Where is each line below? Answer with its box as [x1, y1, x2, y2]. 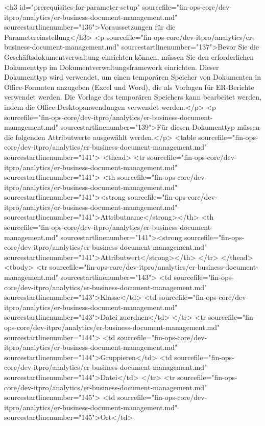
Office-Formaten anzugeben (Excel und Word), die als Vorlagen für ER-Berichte [4, 81, 254, 92]
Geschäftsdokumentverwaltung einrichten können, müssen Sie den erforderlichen [4, 51, 254, 62]
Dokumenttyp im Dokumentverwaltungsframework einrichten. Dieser [4, 61, 219, 72]
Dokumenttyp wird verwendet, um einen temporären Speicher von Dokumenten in [4, 72, 261, 82]
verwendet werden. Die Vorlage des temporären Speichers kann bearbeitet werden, [4, 91, 261, 102]
